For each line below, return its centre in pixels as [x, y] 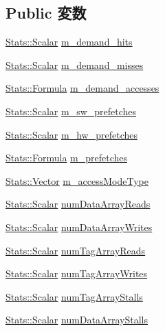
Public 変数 [46, 13]
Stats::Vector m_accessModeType [77, 180]
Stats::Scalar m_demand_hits [69, 42]
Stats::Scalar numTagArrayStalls [74, 296]
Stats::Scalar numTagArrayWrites [77, 273]
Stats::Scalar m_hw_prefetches [71, 134]
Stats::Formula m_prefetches [66, 158]
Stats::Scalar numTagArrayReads [76, 250]
